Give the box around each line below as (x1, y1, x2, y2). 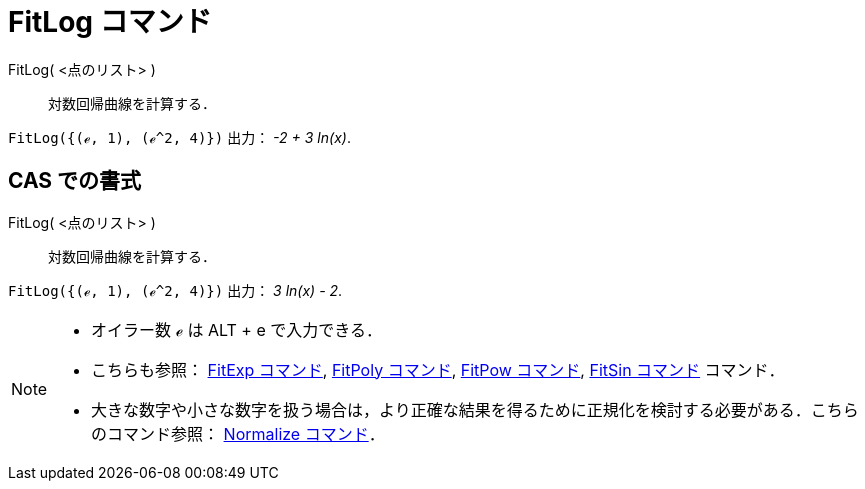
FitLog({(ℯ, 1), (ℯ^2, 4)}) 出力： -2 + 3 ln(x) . (8, 128, 351, 146)
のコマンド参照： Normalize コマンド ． (91, 423, 385, 444)
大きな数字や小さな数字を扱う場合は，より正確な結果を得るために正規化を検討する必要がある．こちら (91, 399, 859, 420)
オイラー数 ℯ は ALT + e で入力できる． (91, 319, 382, 340)
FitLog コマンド (8, 5, 212, 39)
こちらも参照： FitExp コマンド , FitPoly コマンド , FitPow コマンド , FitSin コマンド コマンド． (91, 359, 785, 380)
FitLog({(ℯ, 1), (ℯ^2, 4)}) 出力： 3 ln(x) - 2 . (8, 281, 343, 299)
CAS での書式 (8, 168, 142, 194)
